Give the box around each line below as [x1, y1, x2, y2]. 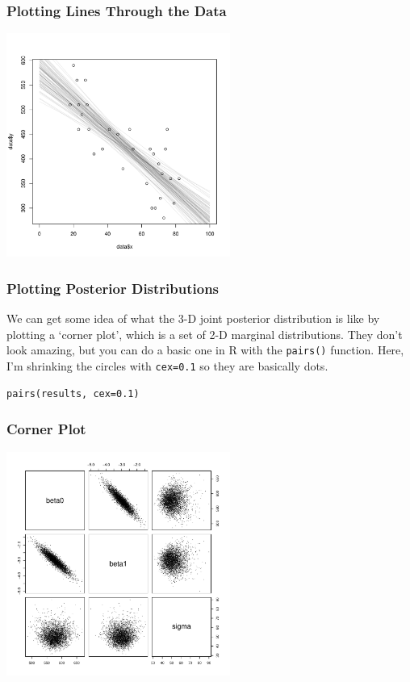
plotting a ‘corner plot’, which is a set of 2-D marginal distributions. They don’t [6, 325, 403, 342]
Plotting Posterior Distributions [6, 278, 220, 298]
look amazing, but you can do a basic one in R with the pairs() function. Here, [6, 341, 404, 358]
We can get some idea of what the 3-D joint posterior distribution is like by [6, 310, 380, 327]
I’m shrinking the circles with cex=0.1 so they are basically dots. [6, 358, 328, 374]
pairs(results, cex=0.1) [6, 387, 140, 400]
